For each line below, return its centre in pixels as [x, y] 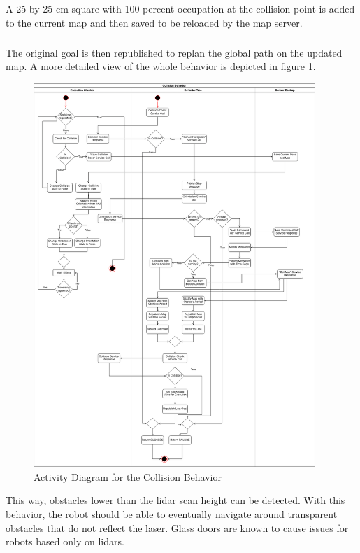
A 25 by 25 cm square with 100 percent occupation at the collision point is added [180, 8]
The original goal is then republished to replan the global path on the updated [174, 52]
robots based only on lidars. [65, 541]
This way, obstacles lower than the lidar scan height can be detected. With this [175, 500]
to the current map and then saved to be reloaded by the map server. [154, 22]
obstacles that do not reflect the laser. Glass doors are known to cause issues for [177, 527]
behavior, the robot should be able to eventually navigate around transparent [172, 514]
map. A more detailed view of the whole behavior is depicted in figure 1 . [161, 66]
